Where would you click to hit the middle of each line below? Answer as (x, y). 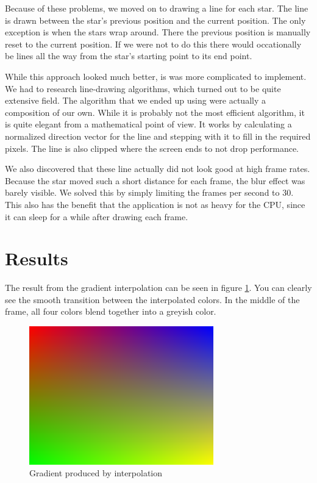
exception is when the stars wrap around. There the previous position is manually (158, 32)
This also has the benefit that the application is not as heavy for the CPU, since (155, 204)
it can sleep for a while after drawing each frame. (97, 216)
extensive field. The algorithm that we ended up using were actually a (135, 100)
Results (37, 258)
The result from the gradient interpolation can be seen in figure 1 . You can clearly (158, 288)
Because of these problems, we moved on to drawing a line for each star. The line (157, 8)
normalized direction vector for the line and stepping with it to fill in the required (158, 136)
